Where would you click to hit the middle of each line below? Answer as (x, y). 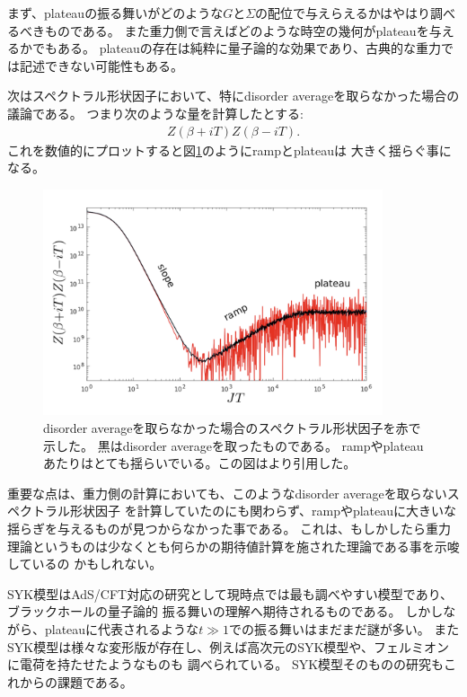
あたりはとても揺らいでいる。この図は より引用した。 (200, 463)
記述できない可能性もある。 (101, 65)
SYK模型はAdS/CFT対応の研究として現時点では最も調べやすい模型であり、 (230, 593)
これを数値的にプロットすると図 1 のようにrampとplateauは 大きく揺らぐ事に (229, 150)
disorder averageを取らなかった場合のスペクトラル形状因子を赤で (232, 428)
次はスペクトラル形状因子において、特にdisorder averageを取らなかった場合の (233, 96)
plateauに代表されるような (122, 629)
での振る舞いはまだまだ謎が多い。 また (344, 629)
